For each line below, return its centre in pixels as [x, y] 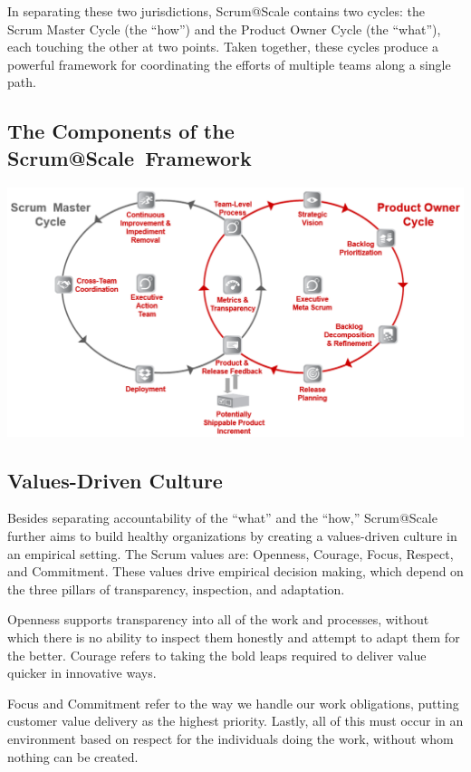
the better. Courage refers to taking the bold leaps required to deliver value [217, 655]
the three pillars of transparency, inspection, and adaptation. [176, 589]
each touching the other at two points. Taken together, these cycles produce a [223, 47]
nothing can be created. [73, 756]
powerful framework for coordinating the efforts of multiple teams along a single [229, 64]
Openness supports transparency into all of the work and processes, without [218, 619]
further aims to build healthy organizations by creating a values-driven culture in [232, 536]
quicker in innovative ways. [82, 673]
